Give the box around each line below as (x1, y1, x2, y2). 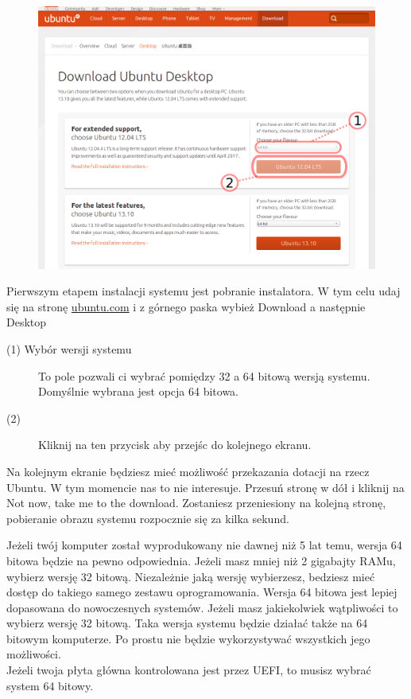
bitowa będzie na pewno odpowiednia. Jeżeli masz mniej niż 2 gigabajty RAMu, (6, 552, 396, 568)
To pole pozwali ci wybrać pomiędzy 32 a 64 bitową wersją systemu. (38, 367, 370, 384)
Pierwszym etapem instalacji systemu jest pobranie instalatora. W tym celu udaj (6, 283, 401, 299)
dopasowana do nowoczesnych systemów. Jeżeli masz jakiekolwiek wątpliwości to (6, 599, 398, 615)
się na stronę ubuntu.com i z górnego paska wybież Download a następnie (6, 298, 366, 314)
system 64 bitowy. (6, 677, 94, 693)
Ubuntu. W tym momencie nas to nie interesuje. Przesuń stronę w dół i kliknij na (6, 478, 405, 495)
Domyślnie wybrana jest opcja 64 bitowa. (38, 383, 238, 400)
